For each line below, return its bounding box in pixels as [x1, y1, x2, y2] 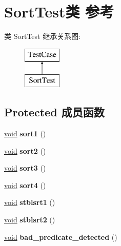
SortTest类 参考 [4, 1, 114, 22]
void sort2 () [4, 145, 46, 156]
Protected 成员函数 [4, 104, 105, 120]
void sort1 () [4, 128, 46, 139]
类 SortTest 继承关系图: [4, 31, 81, 42]
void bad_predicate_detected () [4, 231, 117, 242]
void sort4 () [4, 179, 46, 190]
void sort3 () [4, 162, 46, 173]
